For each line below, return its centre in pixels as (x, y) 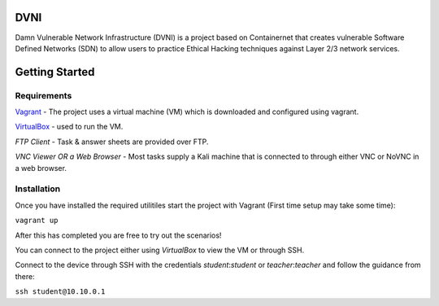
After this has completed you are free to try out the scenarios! (118, 235)
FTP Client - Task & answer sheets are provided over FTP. (112, 142)
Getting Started (55, 72)
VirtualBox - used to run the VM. (69, 127)
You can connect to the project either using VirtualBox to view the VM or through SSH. (160, 250)
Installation (38, 189)
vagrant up (37, 221)
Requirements (43, 95)
